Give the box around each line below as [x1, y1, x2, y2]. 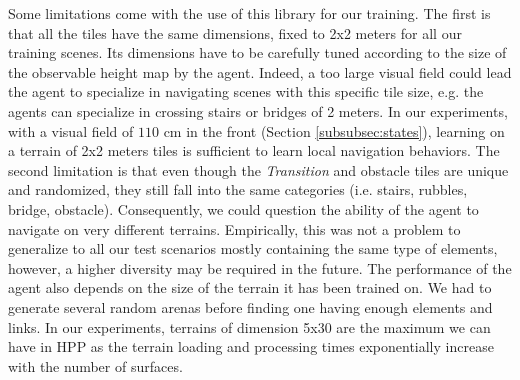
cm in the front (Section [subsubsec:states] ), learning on [163, 120, 505, 141]
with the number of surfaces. [8, 355, 183, 376]
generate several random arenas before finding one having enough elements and [8, 296, 493, 317]
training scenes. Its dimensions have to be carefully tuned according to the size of [8, 42, 507, 63]
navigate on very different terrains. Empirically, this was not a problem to [8, 218, 461, 239]
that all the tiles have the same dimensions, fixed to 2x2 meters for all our [8, 22, 462, 43]
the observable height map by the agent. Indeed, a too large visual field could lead [8, 61, 512, 82]
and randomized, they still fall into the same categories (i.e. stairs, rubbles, [8, 179, 468, 200]
